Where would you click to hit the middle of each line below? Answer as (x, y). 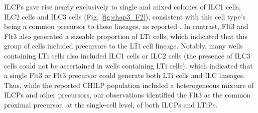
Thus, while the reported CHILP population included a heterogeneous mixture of (129, 85)
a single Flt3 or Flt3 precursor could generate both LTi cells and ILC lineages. (124, 75)
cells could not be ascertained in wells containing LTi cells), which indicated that (128, 65)
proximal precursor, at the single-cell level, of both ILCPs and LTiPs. (111, 104)
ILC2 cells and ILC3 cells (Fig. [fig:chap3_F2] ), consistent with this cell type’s (125, 16)
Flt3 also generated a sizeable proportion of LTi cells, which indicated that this (126, 36)
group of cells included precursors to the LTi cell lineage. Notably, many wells (123, 46)
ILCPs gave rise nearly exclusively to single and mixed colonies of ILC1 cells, (122, 6)
